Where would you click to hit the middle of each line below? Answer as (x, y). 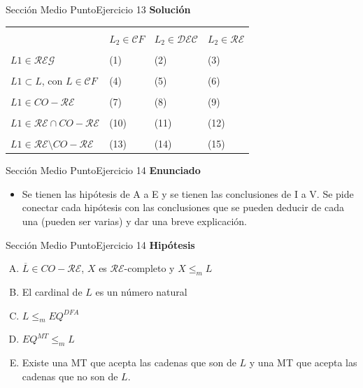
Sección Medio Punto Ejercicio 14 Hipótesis (100, 244)
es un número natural (141, 291)
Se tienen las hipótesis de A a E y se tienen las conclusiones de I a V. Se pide (188, 193)
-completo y (149, 268)
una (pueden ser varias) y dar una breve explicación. (134, 221)
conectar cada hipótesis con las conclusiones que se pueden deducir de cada (183, 207)
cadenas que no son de (70, 376)
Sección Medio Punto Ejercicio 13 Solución (98, 9)
